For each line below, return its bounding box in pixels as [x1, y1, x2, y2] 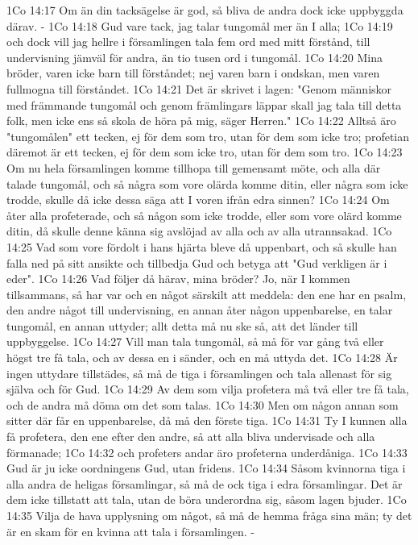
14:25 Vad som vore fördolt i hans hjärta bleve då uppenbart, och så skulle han [6, 238, 397, 255]
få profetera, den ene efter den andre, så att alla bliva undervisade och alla [6, 428, 375, 445]
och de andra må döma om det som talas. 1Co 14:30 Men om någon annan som [6, 396, 399, 413]
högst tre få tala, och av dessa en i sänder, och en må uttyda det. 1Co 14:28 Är [6, 349, 398, 366]
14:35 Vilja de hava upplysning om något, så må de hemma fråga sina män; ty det [6, 507, 412, 523]
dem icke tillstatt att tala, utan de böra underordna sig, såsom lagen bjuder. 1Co [6, 491, 407, 508]
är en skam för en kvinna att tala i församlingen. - [6, 522, 255, 539]
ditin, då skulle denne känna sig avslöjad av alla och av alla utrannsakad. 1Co [6, 223, 392, 239]
